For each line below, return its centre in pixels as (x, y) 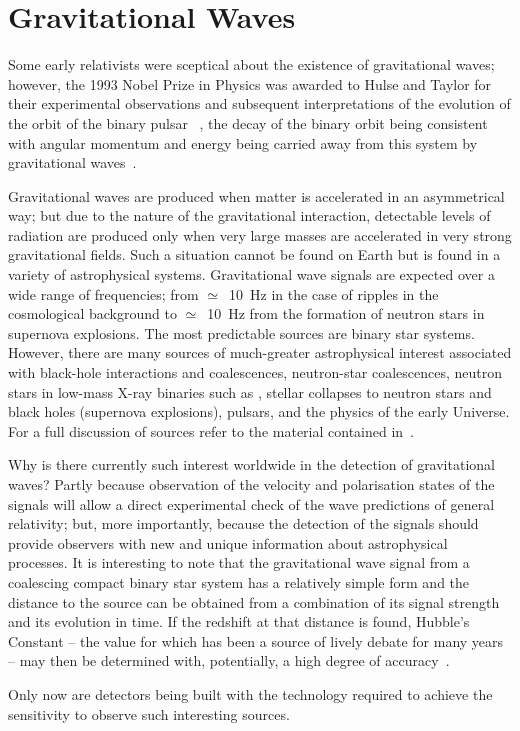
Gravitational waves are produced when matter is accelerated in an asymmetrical (256, 195)
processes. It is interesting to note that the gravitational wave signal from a (239, 562)
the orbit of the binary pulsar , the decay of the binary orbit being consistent (248, 122)
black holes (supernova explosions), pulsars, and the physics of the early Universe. (259, 411)
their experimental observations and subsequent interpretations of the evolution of (259, 103)
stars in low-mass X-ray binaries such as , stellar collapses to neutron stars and (250, 391)
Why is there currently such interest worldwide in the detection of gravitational (251, 464)
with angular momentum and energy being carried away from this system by (243, 142)
